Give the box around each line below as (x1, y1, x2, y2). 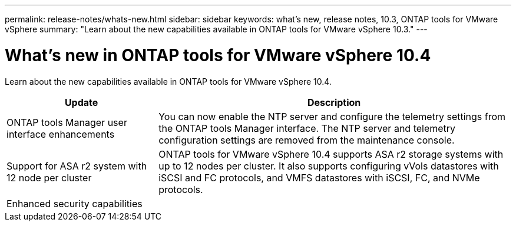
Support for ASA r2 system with (6, 159, 147, 172)
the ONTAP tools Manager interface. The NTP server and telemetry (158, 122, 456, 134)
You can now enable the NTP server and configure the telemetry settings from (158, 110, 506, 122)
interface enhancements (6, 128, 115, 140)
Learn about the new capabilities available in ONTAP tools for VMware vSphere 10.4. (5, 76, 332, 87)
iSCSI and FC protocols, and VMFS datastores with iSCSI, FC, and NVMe (158, 171, 480, 184)
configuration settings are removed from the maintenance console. (158, 134, 455, 146)
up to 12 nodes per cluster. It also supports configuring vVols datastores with (158, 159, 499, 172)
